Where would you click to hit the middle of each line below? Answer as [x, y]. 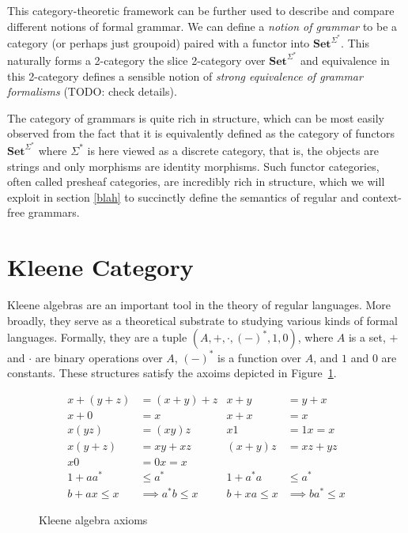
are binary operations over [99, 357]
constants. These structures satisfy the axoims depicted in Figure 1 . [172, 373]
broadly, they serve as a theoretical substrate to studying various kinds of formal [202, 320]
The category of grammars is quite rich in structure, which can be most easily [196, 117]
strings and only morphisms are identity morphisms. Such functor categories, [193, 166]
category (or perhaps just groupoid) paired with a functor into [159, 43]
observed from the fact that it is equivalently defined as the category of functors [201, 133]
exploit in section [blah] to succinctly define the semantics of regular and [183, 197]
